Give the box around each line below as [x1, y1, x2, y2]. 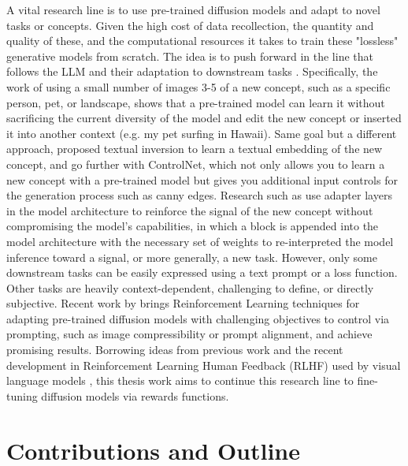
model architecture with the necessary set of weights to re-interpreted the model [6, 233, 394, 249]
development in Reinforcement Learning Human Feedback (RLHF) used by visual [6, 356, 401, 373]
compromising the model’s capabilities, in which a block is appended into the [6, 218, 379, 234]
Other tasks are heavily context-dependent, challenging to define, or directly [6, 279, 374, 296]
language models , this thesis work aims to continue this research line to [6, 372, 354, 389]
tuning [6, 387, 38, 404]
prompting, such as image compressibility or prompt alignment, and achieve [6, 326, 373, 342]
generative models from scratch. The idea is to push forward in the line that [6, 47, 373, 64]
